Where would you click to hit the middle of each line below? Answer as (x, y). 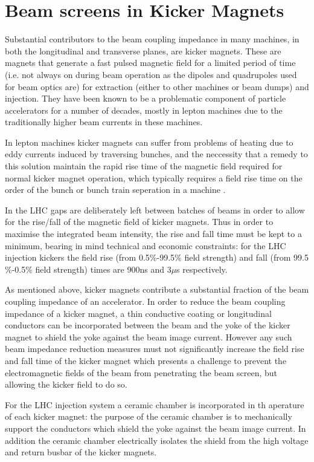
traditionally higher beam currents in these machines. (104, 122)
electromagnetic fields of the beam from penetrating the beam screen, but (141, 372)
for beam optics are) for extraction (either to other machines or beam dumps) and (157, 86)
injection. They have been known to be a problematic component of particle (146, 98)
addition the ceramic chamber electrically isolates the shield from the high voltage (157, 440)
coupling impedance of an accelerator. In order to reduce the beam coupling (145, 301)
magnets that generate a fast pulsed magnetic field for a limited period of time (150, 63)
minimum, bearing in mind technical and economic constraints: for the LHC (146, 245)
